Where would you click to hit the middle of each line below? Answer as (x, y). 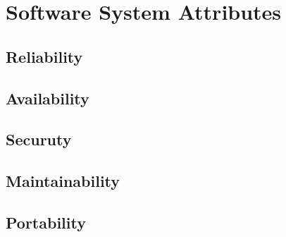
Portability (46, 222)
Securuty (39, 139)
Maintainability (63, 181)
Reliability (44, 56)
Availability (48, 98)
